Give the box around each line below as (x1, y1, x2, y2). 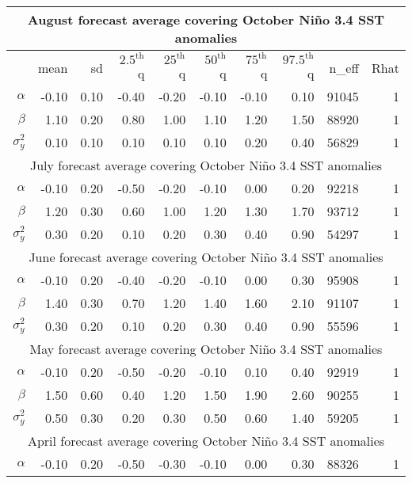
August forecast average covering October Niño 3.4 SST (27, 10, 385, 29)
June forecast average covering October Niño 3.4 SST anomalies (29, 248, 383, 266)
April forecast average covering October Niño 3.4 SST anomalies (27, 432, 385, 450)
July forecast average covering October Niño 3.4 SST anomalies (29, 156, 383, 174)
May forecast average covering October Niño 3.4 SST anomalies (29, 340, 383, 358)
